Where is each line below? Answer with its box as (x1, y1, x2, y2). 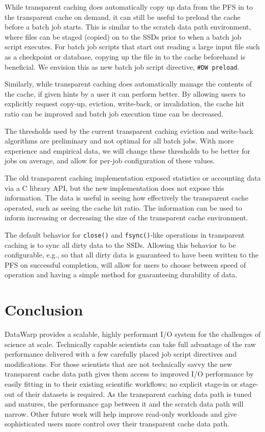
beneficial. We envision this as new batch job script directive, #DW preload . (5, 61, 240, 72)
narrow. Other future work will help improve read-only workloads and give (5, 408, 237, 419)
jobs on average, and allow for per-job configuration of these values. (5, 155, 215, 166)
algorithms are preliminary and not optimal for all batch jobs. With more (5, 135, 234, 146)
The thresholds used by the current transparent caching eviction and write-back (5, 125, 253, 136)
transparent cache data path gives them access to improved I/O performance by (5, 368, 254, 379)
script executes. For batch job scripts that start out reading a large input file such (5, 41, 260, 52)
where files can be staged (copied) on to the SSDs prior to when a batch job (5, 31, 242, 42)
